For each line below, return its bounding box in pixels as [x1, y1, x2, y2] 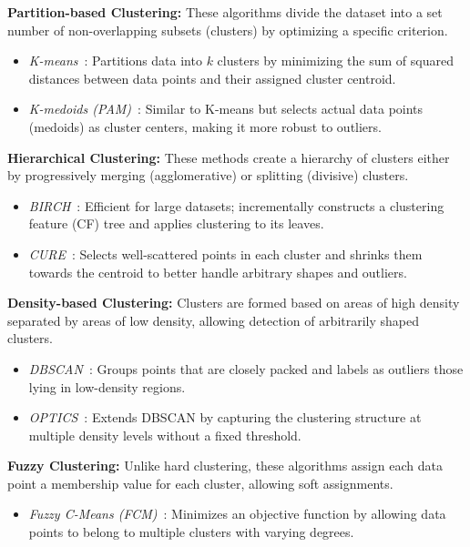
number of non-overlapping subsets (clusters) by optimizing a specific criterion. [7, 20, 448, 39]
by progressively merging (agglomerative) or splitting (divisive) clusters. [7, 166, 409, 185]
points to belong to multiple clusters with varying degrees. [28, 522, 354, 542]
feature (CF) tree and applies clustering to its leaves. [28, 214, 324, 233]
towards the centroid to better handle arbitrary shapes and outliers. [28, 262, 407, 281]
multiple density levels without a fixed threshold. [28, 425, 301, 444]
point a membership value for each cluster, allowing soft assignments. [7, 473, 393, 492]
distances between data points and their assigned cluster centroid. [28, 68, 396, 87]
